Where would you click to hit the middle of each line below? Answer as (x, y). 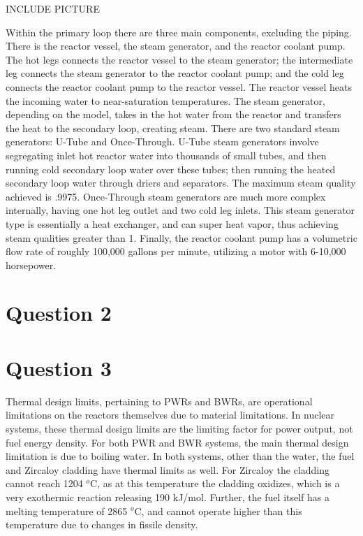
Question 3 (59, 367)
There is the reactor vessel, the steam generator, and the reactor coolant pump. (176, 46)
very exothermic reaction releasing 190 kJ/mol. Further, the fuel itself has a (168, 497)
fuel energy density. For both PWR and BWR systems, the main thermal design (177, 442)
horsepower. (31, 265)
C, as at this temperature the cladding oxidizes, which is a (215, 483)
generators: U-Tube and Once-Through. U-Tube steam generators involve (162, 142)
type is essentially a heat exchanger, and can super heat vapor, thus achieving (172, 223)
